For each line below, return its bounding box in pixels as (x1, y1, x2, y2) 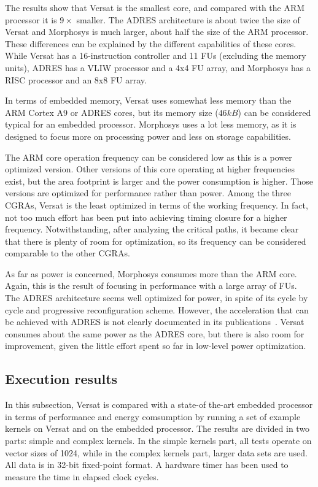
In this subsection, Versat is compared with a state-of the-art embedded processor (5, 398, 313, 411)
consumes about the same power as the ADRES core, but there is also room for (5, 327, 304, 340)
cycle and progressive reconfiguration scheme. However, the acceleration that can (5, 303, 309, 316)
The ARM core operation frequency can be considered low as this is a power (5, 150, 292, 163)
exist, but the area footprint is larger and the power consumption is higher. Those (5, 174, 313, 187)
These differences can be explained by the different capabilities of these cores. (5, 37, 297, 50)
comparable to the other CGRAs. (5, 247, 130, 259)
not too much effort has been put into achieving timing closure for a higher (5, 210, 287, 223)
